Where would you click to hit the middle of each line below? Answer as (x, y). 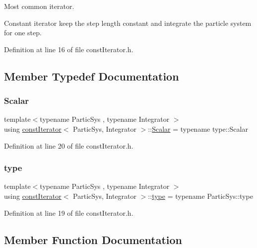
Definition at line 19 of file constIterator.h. (69, 212)
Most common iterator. (39, 6)
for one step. (23, 33)
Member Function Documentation (93, 239)
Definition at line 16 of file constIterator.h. (69, 49)
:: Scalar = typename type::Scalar (198, 128)
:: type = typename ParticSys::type (200, 196)
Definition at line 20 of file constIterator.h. (69, 145)
